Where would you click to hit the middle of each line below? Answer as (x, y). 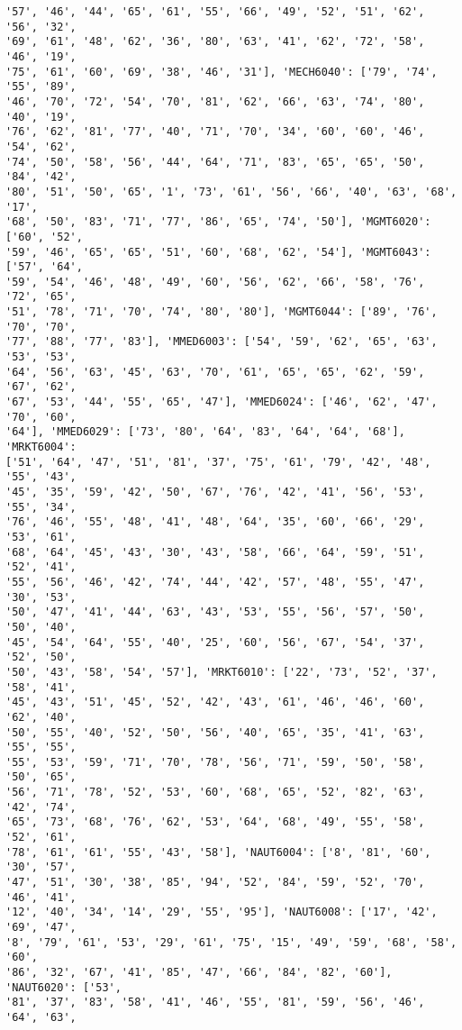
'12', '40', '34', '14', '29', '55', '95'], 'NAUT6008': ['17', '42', (222, 912)
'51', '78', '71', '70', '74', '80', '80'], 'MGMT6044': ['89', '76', (222, 312)
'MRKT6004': (41, 447)
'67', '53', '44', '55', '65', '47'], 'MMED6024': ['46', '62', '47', (222, 402)
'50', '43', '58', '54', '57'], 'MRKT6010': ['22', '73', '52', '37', (222, 672)
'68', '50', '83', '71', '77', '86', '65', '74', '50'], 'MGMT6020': (218, 222)
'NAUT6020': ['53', (63, 987)
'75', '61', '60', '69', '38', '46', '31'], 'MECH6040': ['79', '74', (222, 72)
